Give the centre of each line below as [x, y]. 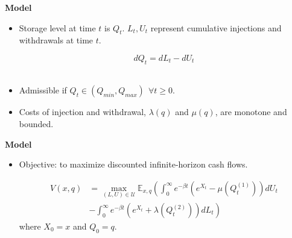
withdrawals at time [56, 40]
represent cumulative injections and [216, 27]
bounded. [36, 123]
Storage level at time [57, 27]
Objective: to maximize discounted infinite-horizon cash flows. [133, 164]
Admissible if [43, 90]
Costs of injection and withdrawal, [83, 112]
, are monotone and [251, 112]
